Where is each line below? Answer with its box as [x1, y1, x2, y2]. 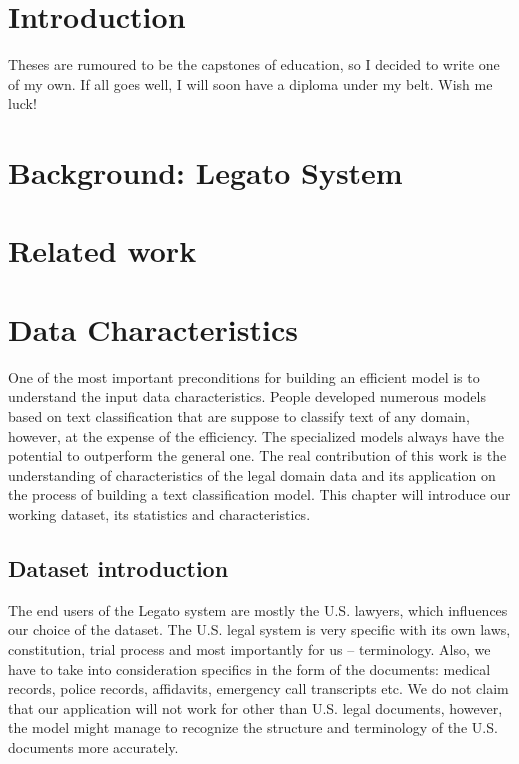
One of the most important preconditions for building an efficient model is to [8, 366, 480, 387]
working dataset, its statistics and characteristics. [8, 503, 311, 524]
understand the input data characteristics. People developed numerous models [8, 386, 486, 407]
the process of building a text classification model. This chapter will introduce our [8, 484, 511, 505]
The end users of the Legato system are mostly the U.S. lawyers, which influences [8, 599, 508, 620]
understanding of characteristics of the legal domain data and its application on [8, 464, 496, 485]
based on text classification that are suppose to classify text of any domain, [8, 405, 470, 426]
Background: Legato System [8, 152, 403, 193]
